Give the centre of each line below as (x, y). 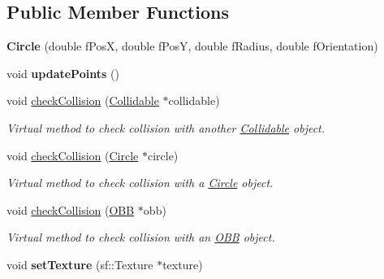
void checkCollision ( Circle (73, 155)
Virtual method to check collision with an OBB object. (141, 237)
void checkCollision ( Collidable (83, 100)
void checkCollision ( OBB (71, 209)
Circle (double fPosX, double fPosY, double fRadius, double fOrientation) (192, 46)
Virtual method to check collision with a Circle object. (140, 183)
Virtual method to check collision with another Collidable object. (166, 127)
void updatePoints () (63, 73)
